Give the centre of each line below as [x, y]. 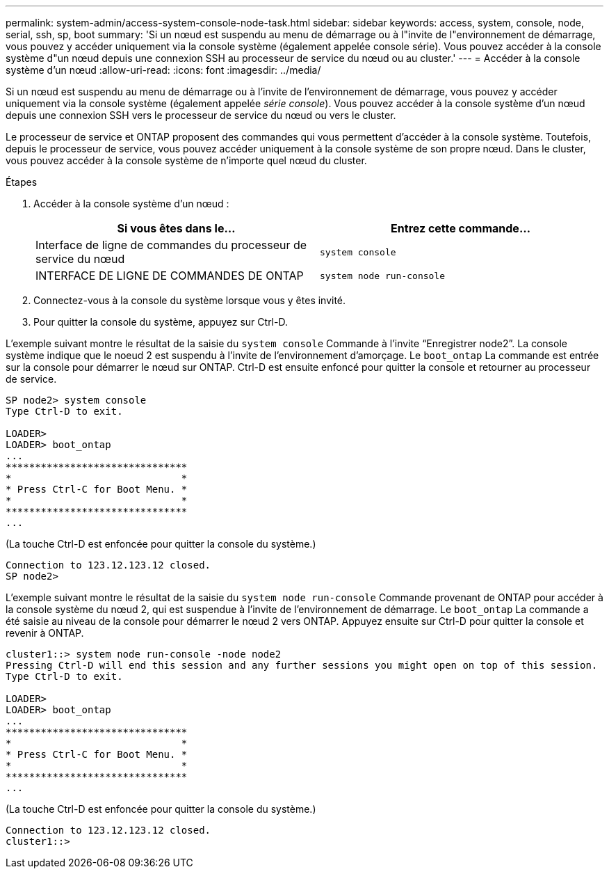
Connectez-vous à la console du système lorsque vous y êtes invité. [190, 300]
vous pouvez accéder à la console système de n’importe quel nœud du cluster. [186, 160]
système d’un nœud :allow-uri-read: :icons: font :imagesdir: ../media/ [163, 70]
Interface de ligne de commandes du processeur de [171, 245]
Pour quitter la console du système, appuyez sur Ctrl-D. [161, 322]
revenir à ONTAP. [45, 633]
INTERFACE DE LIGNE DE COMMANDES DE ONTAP [170, 276]
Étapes [22, 182]
